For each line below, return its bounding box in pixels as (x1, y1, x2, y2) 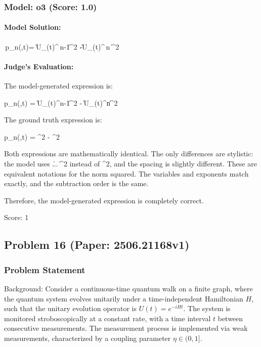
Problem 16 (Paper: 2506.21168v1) (4, 237, 190, 252)
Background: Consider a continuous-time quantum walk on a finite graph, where (4, 283, 253, 293)
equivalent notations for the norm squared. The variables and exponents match (4, 168, 249, 179)
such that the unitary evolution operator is (4, 303, 137, 314)
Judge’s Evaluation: (4, 61, 74, 71)
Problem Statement (4, 263, 85, 276)
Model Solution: (4, 22, 61, 32)
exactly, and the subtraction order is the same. (4, 178, 149, 189)
